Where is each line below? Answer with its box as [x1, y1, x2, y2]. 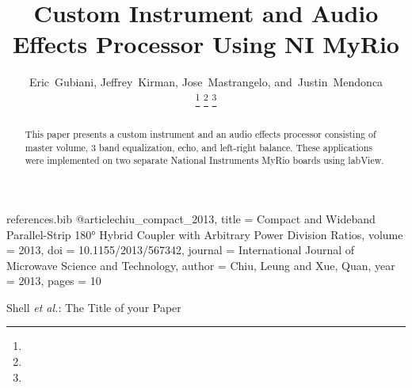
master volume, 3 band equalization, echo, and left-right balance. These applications [25, 140, 373, 154]
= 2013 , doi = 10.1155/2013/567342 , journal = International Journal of [6, 242, 355, 258]
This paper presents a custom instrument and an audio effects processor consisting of [25, 127, 376, 140]
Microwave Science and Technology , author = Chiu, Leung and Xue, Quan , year [6, 257, 395, 273]
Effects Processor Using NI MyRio [13, 28, 399, 60]
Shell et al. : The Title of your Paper [6, 299, 181, 315]
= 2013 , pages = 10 [6, 272, 101, 289]
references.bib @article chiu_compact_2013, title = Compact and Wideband [6, 210, 376, 226]
